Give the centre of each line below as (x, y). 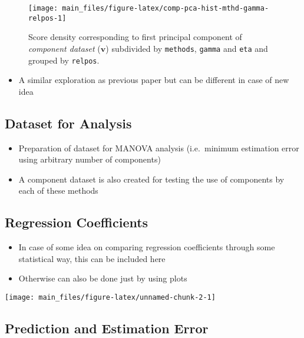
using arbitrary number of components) (90, 159)
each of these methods (58, 190)
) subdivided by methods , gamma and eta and (187, 48)
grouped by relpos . (64, 60)
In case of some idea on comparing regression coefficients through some (147, 247)
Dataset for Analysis (68, 123)
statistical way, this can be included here (92, 258)
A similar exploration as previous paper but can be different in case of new (154, 80)
